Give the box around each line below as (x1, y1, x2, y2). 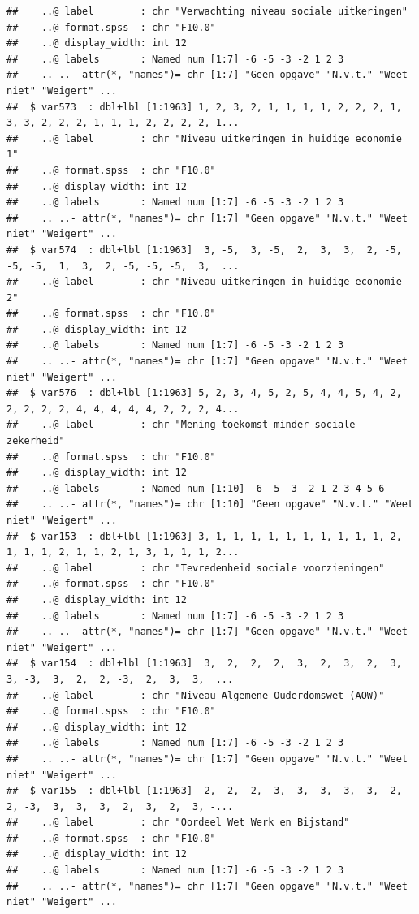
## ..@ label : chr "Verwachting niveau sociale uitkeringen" (6, 6, 408, 17)
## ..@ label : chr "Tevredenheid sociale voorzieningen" (6, 562, 385, 574)
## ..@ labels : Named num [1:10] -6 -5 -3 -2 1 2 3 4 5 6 (6, 482, 385, 494)
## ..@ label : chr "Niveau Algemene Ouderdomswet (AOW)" (6, 689, 385, 701)
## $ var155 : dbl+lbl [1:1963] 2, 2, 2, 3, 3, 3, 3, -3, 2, (6, 785, 402, 797)
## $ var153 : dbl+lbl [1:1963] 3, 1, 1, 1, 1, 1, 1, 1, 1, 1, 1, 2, (6, 530, 402, 542)
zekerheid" (6, 435, 65, 447)
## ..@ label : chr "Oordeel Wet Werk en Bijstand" (6, 817, 350, 829)
